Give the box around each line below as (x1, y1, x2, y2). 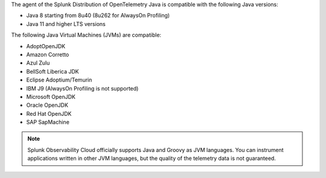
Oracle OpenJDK (26, 101, 69, 109)
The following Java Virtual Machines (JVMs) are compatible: (11, 31, 162, 39)
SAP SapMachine (26, 118, 69, 126)
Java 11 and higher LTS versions (26, 20, 106, 27)
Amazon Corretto (26, 51, 69, 58)
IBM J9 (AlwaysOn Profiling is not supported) (26, 84, 139, 92)
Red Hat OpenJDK (26, 110, 72, 117)
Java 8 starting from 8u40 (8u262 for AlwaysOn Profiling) (26, 12, 170, 19)
